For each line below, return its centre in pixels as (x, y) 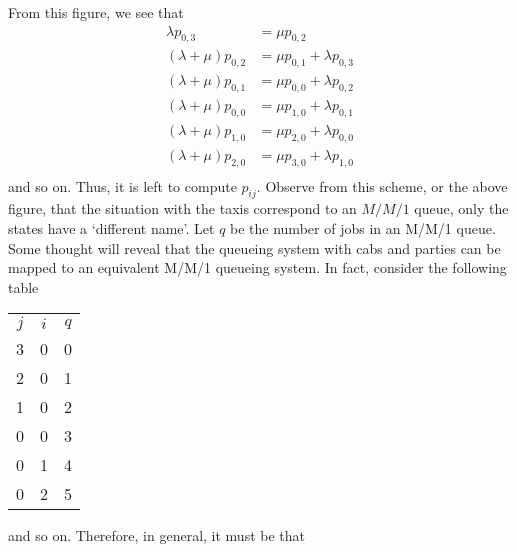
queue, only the (461, 208)
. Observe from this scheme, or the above (382, 185)
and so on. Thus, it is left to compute (122, 185)
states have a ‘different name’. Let (111, 227)
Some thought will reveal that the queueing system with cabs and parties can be (254, 247)
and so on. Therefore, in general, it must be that (156, 535)
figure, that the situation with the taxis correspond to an (182, 208)
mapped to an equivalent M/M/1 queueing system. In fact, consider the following (257, 267)
